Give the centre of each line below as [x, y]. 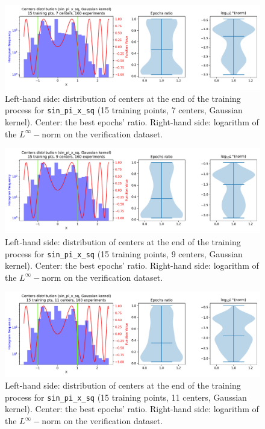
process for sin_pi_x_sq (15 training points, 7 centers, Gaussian [124, 110]
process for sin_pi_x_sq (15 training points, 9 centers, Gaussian [124, 253]
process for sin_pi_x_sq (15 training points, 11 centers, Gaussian [126, 397]
